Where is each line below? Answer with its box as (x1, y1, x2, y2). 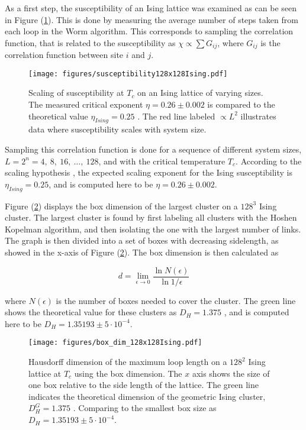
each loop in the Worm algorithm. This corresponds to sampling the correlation (5, 25, 294, 37)
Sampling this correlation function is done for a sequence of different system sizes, (5, 143, 302, 156)
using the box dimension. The (74, 367, 182, 379)
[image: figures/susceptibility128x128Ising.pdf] (28, 69, 228, 78)
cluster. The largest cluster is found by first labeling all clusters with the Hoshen (5, 211, 297, 224)
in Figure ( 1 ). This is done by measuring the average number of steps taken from (5, 13, 298, 25)
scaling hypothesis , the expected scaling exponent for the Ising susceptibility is (5, 166, 292, 179)
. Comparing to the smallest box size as (73, 402, 217, 414)
